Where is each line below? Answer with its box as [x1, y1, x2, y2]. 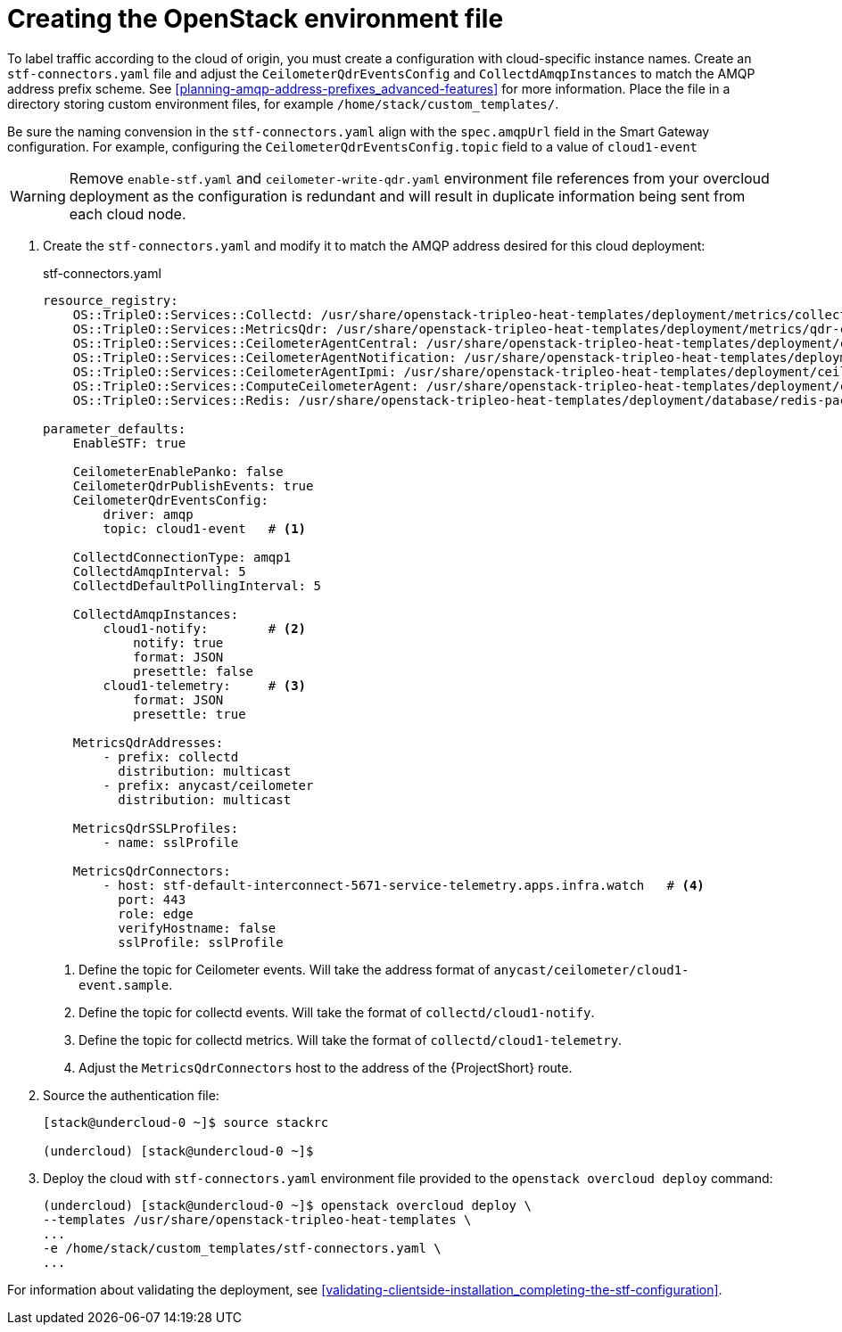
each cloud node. [69, 204, 186, 223]
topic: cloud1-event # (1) [103, 521, 307, 536]
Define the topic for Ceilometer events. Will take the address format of [78, 961, 491, 977]
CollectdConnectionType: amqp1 [72, 549, 292, 564]
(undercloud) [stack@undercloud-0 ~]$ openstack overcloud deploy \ [43, 1197, 532, 1213]
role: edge [118, 906, 194, 921]
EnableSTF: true [72, 435, 186, 450]
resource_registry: [43, 292, 178, 308]
